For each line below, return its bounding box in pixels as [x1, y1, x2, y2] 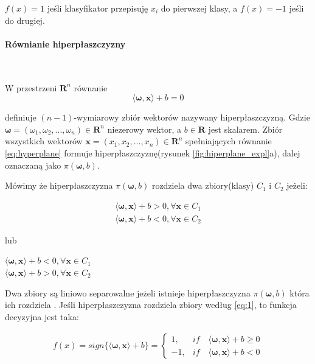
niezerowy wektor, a [107, 122, 182, 135]
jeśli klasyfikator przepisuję [47, 2, 148, 14]
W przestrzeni [5, 81, 57, 94]
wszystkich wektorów [5, 135, 83, 147]
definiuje [5, 111, 36, 124]
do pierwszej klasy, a [161, 2, 238, 14]
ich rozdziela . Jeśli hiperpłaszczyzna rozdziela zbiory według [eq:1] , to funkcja [5, 298, 297, 311]
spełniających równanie [185, 135, 272, 147]
